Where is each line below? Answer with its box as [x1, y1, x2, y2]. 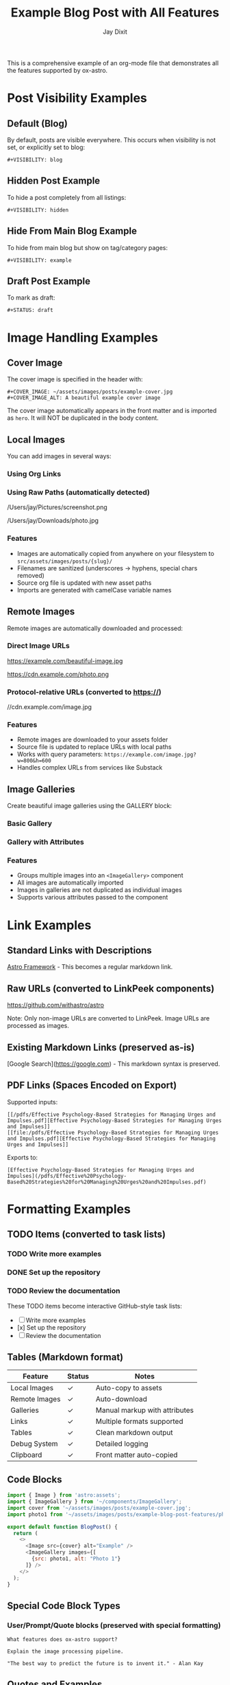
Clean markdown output [95, 1428, 173, 1438]
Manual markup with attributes [95, 1405, 194, 1415]
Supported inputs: [7, 1097, 58, 1106]
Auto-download [95, 1394, 147, 1404]
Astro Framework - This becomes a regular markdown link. [7, 963, 173, 971]
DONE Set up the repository [7, 1268, 101, 1277]
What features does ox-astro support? [7, 1636, 118, 1643]
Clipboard [10, 1450, 42, 1460]
